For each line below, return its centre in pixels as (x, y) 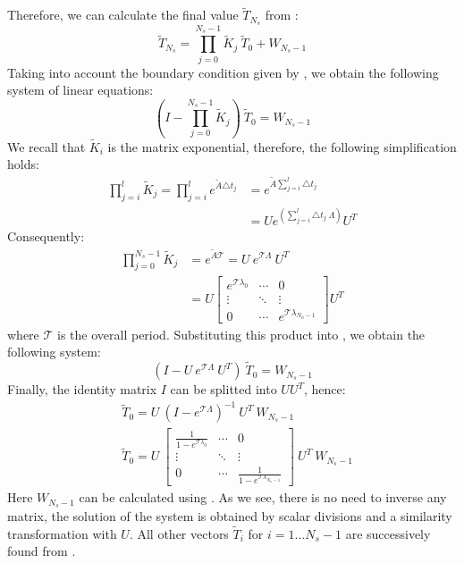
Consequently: (46, 236)
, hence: (325, 389)
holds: (23, 164)
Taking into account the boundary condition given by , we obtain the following (223, 72)
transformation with (62, 533)
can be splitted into (224, 389)
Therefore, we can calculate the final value (123, 15)
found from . (42, 551)
